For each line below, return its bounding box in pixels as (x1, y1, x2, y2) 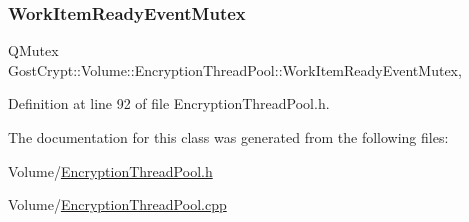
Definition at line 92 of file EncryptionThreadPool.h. (8, 93, 330, 114)
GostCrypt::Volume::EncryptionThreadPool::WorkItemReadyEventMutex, (8, 59, 462, 80)
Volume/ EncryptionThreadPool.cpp (8, 194, 227, 215)
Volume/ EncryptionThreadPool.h (8, 160, 213, 181)
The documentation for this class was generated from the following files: (8, 127, 449, 147)
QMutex (8, 40, 59, 61)
